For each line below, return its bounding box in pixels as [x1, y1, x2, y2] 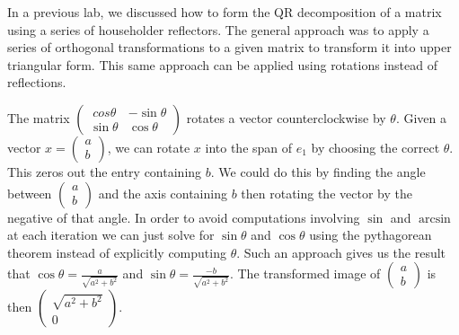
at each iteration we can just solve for [7, 225, 215, 244]
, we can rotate [107, 137, 190, 156]
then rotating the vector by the [241, 183, 412, 202]
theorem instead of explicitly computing [7, 242, 226, 261]
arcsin [418, 212, 451, 225]
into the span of [205, 137, 293, 156]
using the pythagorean [309, 225, 432, 244]
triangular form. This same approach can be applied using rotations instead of [7, 55, 437, 74]
